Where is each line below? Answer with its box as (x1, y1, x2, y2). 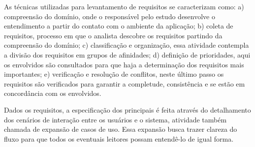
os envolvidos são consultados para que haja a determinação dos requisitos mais (4, 59, 244, 69)
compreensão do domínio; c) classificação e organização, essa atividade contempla (4, 40, 249, 50)
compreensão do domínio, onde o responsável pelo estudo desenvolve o (4, 11, 215, 21)
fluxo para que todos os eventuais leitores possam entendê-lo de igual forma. (4, 133, 234, 144)
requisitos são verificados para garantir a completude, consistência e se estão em (4, 78, 245, 88)
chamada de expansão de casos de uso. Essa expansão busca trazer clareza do (4, 124, 237, 134)
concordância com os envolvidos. (4, 88, 101, 98)
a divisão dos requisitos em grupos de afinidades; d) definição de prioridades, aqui (4, 49, 251, 59)
